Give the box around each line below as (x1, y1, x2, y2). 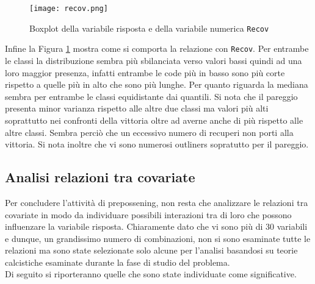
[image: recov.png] (29, 4, 108, 13)
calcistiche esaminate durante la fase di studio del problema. (5, 255, 230, 268)
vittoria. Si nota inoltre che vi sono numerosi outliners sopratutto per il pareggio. (5, 138, 309, 151)
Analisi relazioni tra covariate (5, 168, 195, 186)
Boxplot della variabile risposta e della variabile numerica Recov (29, 21, 269, 34)
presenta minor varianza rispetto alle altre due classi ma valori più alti (5, 102, 269, 115)
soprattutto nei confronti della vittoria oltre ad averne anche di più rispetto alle (5, 113, 303, 126)
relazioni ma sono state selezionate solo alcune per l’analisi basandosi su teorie (5, 244, 298, 257)
